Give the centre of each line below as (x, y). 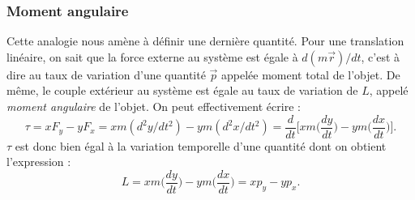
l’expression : (39, 162)
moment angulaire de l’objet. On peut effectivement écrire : (154, 106)
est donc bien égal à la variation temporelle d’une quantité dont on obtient (201, 145)
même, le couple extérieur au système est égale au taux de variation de (182, 90)
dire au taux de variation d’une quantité (106, 74)
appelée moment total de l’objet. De (311, 74)
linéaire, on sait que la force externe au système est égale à (152, 56)
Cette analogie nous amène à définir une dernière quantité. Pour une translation (205, 41)
